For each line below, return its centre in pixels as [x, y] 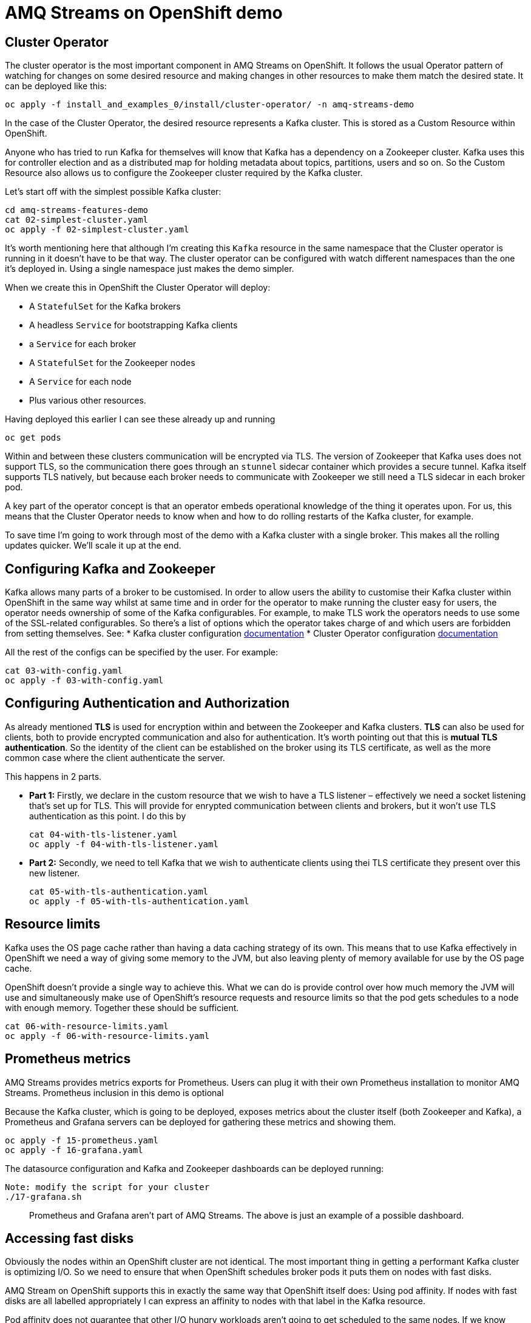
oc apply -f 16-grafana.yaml [74, 1150]
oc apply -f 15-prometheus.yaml [82, 1140]
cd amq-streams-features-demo [77, 210]
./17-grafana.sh [43, 1196]
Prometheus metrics [68, 1059]
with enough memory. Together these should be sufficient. [122, 1007]
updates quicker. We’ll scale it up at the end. [93, 546]
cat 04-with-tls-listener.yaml [103, 834]
